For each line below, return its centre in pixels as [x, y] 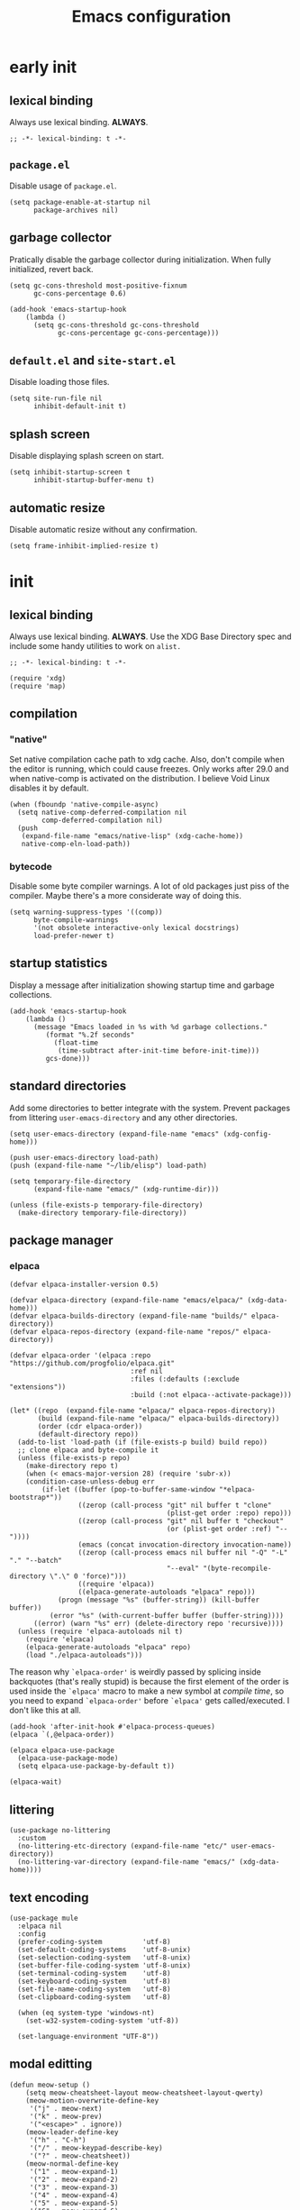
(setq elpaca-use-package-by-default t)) [96, 1767]
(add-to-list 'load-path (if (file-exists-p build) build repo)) [143, 1443]
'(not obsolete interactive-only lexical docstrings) [136, 928]
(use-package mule [44, 1918]
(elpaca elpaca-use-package [62, 1750]
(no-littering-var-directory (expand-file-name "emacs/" [127, 1862]
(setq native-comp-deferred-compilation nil [102, 812]
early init [43, 67]
